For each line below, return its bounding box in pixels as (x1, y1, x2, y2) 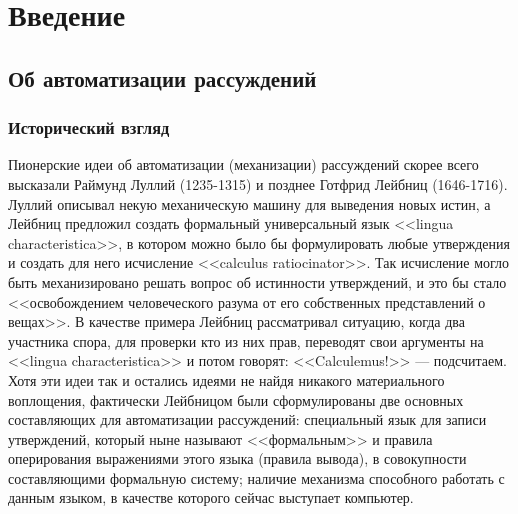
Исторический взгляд (8, 115, 170, 140)
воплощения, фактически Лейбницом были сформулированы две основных (8, 389, 464, 410)
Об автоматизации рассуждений (8, 62, 317, 93)
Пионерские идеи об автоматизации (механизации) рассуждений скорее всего (8, 154, 479, 175)
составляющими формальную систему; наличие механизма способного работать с (8, 467, 505, 488)
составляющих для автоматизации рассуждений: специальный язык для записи (8, 409, 487, 430)
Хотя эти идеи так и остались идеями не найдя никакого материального (8, 369, 445, 390)
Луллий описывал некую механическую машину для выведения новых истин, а (8, 193, 491, 214)
